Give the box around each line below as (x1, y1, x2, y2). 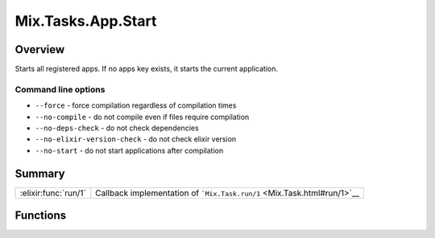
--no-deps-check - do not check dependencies (35, 123, 199, 133)
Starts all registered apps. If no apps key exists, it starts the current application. (14, 64, 278, 74)
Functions (14, 209, 67, 223)
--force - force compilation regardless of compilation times (35, 101, 237, 110)
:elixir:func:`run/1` (19, 187, 86, 199)
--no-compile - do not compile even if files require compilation (35, 112, 250, 121)
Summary (14, 166, 65, 180)
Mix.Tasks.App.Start (14, 12, 157, 30)
